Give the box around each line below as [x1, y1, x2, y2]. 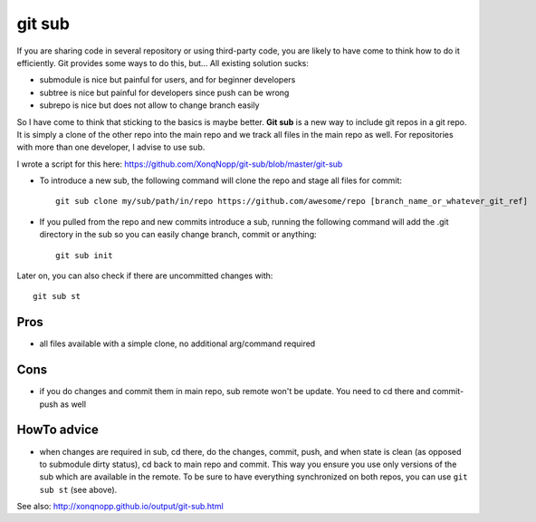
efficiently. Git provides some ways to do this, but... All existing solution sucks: [16, 57, 310, 68]
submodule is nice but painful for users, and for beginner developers [39, 74, 296, 85]
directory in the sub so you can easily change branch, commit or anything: [39, 229, 317, 240]
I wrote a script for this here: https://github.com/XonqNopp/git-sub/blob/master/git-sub [16, 159, 343, 169]
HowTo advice [16, 422, 100, 438]
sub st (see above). [39, 484, 118, 495]
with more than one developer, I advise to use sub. [16, 141, 206, 153]
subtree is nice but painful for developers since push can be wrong [39, 87, 290, 98]
